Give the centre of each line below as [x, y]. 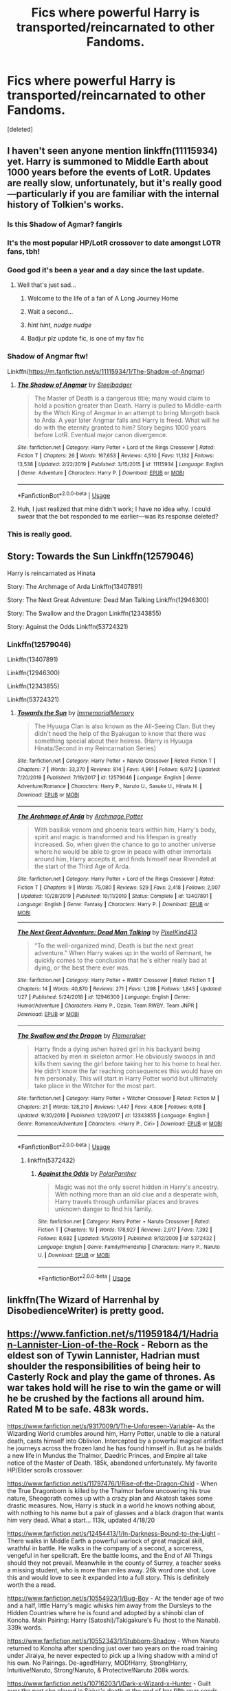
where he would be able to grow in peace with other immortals [123, 852]
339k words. [25, 1627]
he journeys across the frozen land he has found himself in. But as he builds [114, 1448]
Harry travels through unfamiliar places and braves [127, 1201]
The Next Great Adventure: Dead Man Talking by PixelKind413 [107, 932]
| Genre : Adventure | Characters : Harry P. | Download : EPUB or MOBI [100, 473]
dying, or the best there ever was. [82, 968]
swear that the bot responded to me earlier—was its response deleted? [118, 517]
